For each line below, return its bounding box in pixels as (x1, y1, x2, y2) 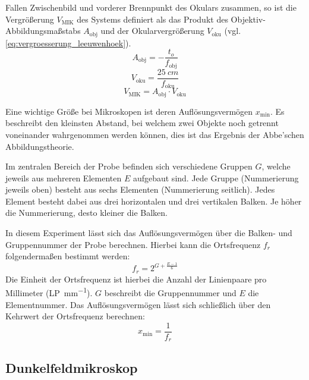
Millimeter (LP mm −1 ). (5, 285, 93, 299)
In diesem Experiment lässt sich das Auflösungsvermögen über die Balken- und (5, 227, 292, 239)
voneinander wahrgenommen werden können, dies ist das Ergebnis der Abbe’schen (5, 128, 304, 140)
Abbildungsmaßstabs (5, 24, 81, 37)
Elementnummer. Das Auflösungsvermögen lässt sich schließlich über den (5, 298, 271, 310)
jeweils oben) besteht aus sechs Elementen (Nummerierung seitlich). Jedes (5, 183, 275, 196)
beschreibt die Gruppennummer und (104, 286, 237, 299)
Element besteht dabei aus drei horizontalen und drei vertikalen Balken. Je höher (5, 194, 302, 207)
